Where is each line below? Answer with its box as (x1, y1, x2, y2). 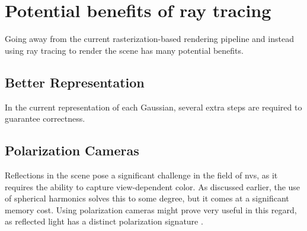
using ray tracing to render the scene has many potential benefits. (5, 44, 244, 56)
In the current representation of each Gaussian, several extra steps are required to (5, 100, 302, 113)
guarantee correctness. (5, 112, 85, 125)
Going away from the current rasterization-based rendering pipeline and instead (5, 32, 294, 45)
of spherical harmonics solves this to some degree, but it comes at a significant (5, 192, 289, 204)
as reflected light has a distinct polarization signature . (5, 215, 203, 227)
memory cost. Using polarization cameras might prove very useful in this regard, (5, 203, 297, 216)
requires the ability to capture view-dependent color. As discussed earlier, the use (5, 180, 300, 193)
